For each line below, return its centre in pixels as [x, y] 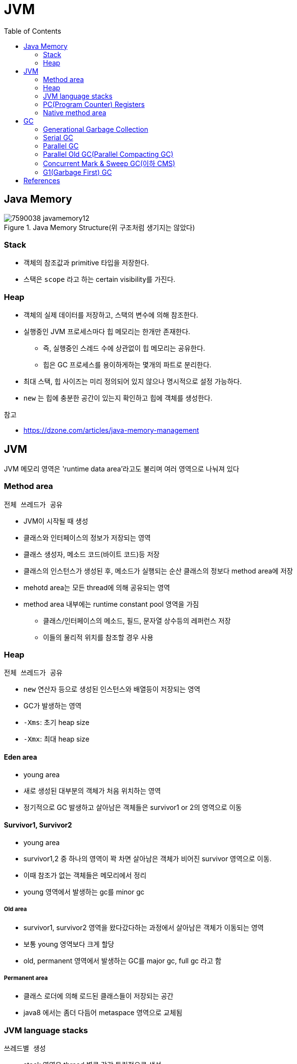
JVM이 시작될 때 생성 [56, 521]
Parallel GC [61, 146]
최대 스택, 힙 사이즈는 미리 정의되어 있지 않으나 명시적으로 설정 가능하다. [133, 382]
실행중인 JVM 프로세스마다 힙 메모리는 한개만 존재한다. [107, 332]
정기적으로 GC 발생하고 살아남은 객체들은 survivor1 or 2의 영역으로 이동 [133, 807]
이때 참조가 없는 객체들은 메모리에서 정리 [85, 875]
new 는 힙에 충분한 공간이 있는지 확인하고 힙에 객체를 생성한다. [118, 398]
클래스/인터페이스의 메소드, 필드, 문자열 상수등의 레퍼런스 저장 [137, 620]
